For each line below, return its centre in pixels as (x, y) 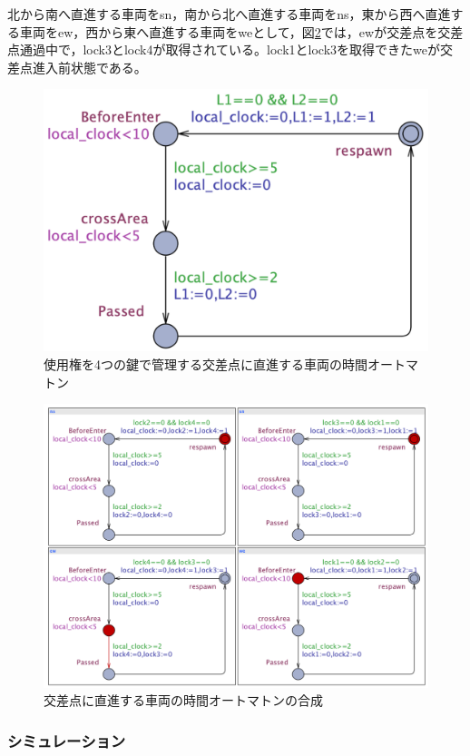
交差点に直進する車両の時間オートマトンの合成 (183, 700)
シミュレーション (67, 740)
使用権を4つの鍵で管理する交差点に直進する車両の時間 (206, 363)
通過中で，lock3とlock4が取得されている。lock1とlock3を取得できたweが (230, 49)
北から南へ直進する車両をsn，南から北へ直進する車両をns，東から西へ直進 (229, 14)
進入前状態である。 (89, 67)
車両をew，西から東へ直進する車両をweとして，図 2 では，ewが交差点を (229, 31)
